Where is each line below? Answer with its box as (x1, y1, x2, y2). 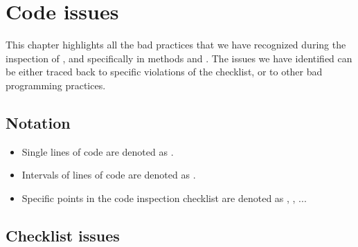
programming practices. (6, 77, 106, 92)
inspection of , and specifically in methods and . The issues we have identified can (6, 51, 352, 65)
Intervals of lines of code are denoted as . (21, 167, 196, 182)
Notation (6, 111, 71, 133)
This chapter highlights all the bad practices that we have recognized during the (6, 37, 346, 52)
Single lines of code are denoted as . (21, 144, 174, 158)
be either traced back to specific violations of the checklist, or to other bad (6, 64, 323, 79)
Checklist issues (6, 224, 120, 246)
